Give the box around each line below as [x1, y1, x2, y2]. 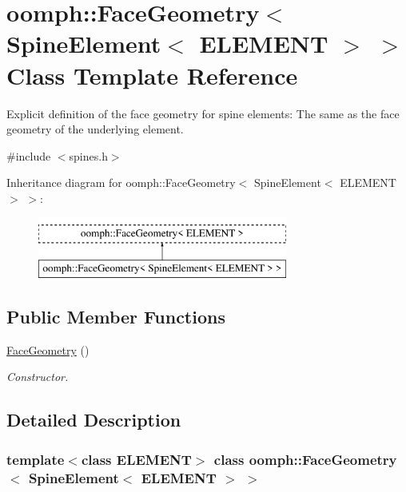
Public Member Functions [6, 304, 225, 329]
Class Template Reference [6, 58, 298, 91]
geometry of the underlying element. [6, 121, 184, 137]
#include [6, 147, 51, 164]
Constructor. [6, 368, 69, 385]
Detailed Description [6, 407, 181, 432]
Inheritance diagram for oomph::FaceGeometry [6, 174, 236, 191]
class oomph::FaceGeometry [213, 449, 397, 469]
